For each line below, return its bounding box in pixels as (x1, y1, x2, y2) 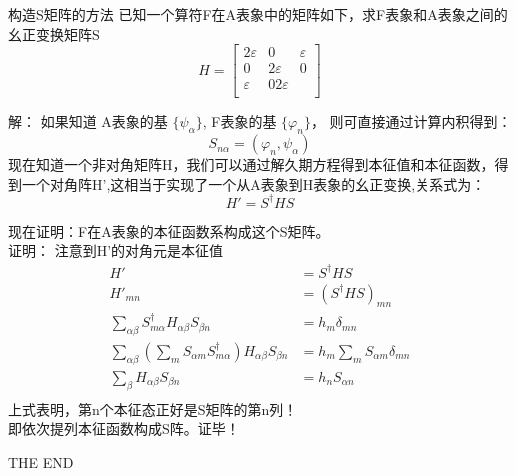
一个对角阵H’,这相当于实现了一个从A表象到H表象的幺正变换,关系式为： (21, 173, 486, 194)
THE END (8, 451, 74, 472)
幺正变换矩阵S (8, 23, 100, 44)
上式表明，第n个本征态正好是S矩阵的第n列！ (8, 398, 298, 419)
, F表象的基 (202, 111, 277, 132)
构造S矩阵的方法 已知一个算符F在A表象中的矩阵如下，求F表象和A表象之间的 (8, 4, 508, 24)
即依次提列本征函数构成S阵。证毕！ (8, 418, 240, 439)
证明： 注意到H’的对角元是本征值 (8, 240, 224, 261)
